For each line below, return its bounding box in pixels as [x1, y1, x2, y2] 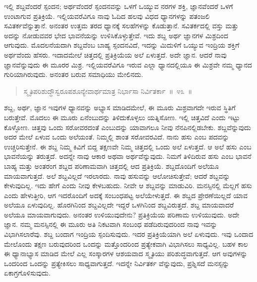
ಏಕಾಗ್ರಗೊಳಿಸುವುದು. [4, 268, 51, 278]
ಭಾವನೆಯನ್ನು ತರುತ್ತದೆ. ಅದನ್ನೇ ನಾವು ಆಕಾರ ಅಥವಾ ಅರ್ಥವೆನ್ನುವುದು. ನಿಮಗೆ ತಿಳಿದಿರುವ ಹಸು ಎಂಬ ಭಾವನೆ [4, 151, 252, 161]
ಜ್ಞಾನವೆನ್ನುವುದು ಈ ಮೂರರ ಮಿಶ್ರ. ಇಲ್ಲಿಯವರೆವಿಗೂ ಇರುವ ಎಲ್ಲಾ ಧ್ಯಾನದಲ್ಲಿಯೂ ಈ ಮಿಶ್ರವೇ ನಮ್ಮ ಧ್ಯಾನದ [4, 59, 252, 70]
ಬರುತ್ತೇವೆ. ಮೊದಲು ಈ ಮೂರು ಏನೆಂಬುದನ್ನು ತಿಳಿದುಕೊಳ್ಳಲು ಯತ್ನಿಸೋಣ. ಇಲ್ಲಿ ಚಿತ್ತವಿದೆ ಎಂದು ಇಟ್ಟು [4, 112, 240, 122]
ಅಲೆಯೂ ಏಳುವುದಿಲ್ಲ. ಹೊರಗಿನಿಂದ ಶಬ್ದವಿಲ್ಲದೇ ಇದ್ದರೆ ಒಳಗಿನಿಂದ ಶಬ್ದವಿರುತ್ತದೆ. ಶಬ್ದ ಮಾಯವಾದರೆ [4, 200, 234, 210]
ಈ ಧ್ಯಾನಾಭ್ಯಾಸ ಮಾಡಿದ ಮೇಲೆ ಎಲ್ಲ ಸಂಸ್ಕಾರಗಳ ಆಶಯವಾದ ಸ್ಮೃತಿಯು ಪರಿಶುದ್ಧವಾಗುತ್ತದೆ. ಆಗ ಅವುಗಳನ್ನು [4, 248, 248, 259]
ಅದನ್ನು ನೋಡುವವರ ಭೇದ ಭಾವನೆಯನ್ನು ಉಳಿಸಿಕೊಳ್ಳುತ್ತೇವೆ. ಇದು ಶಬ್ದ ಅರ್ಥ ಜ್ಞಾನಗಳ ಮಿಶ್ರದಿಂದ [4, 30, 228, 40]
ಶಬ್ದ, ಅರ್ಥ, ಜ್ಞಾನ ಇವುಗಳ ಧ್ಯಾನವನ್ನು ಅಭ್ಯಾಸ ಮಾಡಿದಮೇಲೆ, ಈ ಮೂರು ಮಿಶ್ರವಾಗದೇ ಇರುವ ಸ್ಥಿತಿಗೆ [4, 102, 236, 113]
